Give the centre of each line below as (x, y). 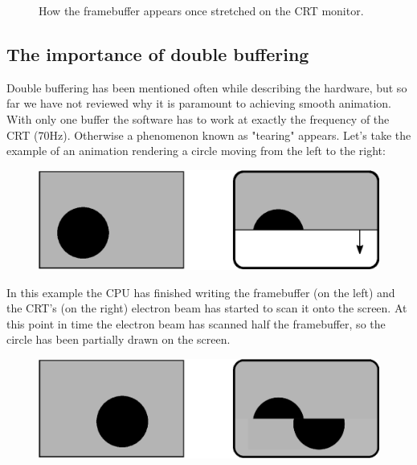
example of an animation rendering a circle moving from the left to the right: (196, 151)
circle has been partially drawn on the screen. (119, 339)
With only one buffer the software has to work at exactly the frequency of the (198, 118)
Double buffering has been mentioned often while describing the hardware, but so (207, 87)
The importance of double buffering (158, 53)
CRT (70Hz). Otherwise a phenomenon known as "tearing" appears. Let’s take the (209, 135)
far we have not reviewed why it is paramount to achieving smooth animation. (199, 103)
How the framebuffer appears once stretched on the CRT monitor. (201, 10)
